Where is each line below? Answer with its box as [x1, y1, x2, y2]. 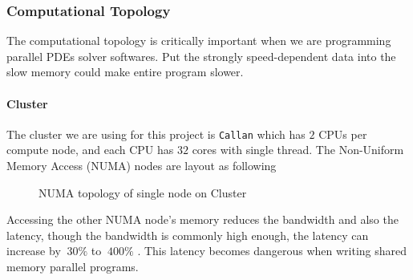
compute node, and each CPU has [6, 141, 174, 158]
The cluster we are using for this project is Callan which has [6, 125, 306, 142]
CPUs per [318, 125, 367, 142]
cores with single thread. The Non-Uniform [192, 141, 404, 158]
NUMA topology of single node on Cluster [38, 184, 247, 201]
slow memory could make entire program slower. [6, 63, 244, 80]
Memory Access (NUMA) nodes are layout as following [6, 157, 277, 174]
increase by [6, 242, 61, 259]
